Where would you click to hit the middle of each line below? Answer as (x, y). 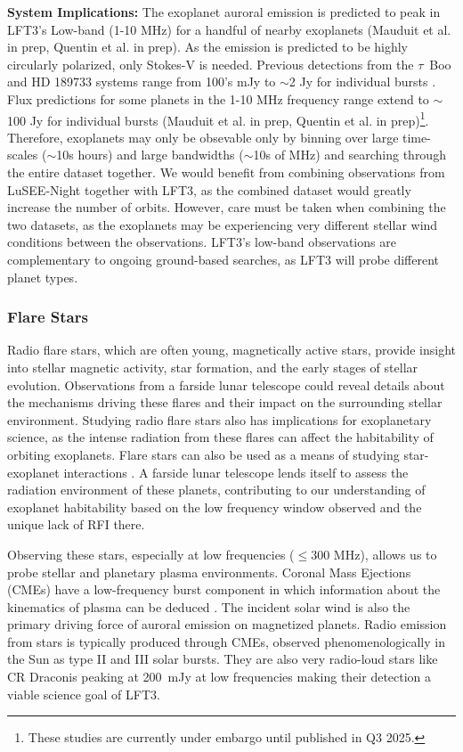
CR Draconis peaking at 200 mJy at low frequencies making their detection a (219, 677)
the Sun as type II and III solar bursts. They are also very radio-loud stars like (223, 659)
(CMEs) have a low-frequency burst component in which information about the (224, 589)
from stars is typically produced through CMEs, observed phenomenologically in (226, 641)
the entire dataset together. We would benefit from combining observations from (226, 172)
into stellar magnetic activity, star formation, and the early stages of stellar (213, 367)
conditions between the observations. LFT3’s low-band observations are (202, 242)
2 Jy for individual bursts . (362, 82)
